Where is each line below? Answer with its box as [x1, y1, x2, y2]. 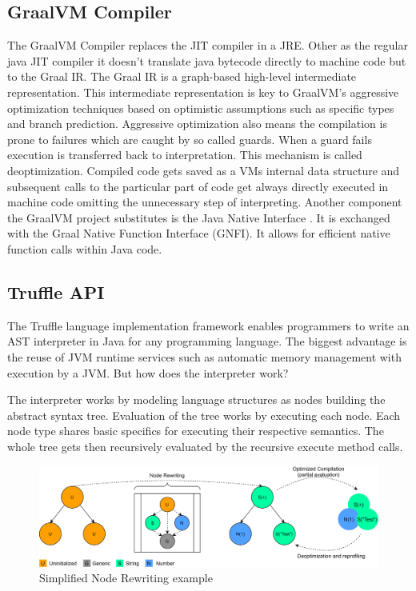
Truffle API [7, 279, 105, 304]
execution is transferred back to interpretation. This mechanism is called [7, 146, 362, 163]
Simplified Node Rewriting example [39, 569, 213, 586]
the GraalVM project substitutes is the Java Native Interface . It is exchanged [7, 209, 390, 226]
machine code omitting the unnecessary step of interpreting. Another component [7, 194, 402, 210]
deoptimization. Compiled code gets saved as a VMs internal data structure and [7, 162, 400, 178]
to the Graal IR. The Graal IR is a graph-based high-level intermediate [7, 68, 357, 85]
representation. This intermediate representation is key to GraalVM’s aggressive [7, 83, 399, 100]
